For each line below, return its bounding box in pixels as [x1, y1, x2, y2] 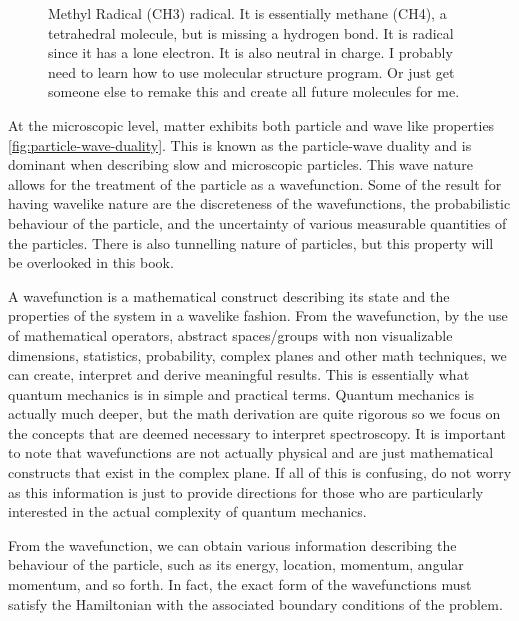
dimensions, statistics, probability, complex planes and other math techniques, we [8, 344, 507, 365]
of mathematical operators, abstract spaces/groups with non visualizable [8, 324, 453, 345]
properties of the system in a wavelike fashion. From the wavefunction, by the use [8, 305, 508, 326]
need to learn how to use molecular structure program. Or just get [48, 61, 455, 82]
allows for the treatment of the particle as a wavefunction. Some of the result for [8, 173, 502, 194]
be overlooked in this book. [8, 252, 174, 273]
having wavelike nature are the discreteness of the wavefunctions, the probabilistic [8, 193, 511, 214]
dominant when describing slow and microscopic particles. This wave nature [8, 154, 473, 175]
